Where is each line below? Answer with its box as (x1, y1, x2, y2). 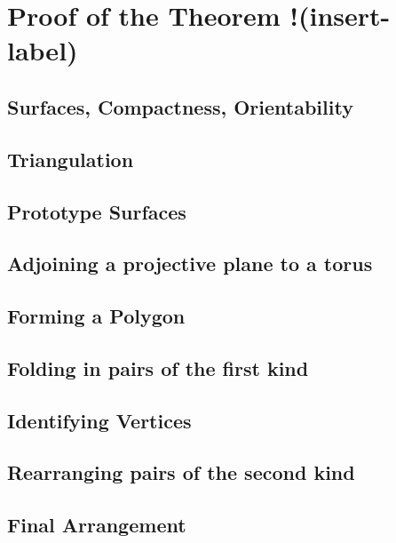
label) (7, 32, 78, 68)
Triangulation (7, 145, 134, 172)
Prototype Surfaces (7, 197, 186, 225)
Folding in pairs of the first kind (7, 354, 309, 381)
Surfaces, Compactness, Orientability (7, 92, 353, 120)
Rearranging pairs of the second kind (7, 459, 355, 486)
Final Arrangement (7, 511, 186, 539)
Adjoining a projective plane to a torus (7, 250, 373, 277)
